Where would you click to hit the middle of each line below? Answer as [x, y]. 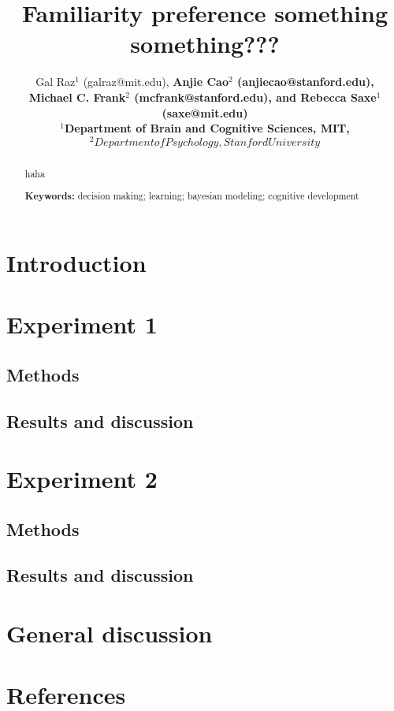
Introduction [76, 262]
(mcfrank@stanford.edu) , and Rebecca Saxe [255, 97]
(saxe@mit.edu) [205, 112]
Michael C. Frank [77, 97]
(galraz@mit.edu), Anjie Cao [156, 82]
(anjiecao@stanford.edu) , [306, 82]
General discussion [110, 633]
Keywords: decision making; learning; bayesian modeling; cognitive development [192, 196]
